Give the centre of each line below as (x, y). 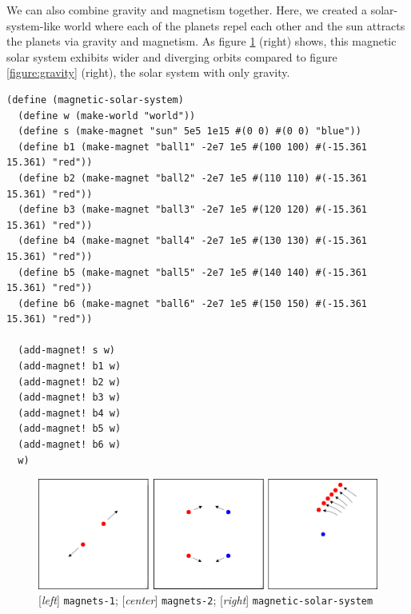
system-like (34, 25)
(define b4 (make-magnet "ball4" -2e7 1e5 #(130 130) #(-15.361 (193, 241)
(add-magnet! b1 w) (70, 367)
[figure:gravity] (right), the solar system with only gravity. (148, 72)
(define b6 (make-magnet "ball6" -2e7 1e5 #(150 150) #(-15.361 (193, 303)
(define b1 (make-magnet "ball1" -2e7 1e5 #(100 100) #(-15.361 (193, 147)
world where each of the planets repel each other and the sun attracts (235, 25)
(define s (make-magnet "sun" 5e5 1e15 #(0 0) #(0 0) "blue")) (190, 132)
